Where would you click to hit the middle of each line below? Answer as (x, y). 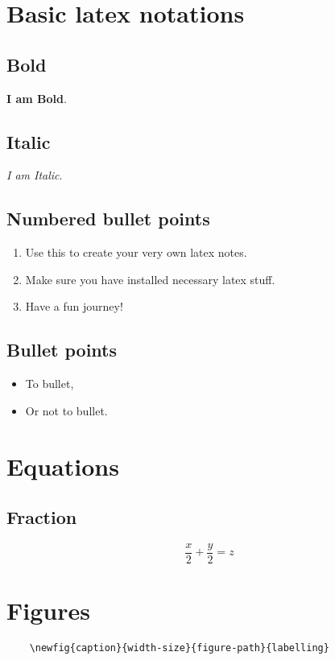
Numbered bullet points (108, 219)
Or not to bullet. (66, 410)
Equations (63, 466)
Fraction (42, 517)
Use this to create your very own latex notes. (136, 252)
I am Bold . (37, 98)
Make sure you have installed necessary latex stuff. (150, 279)
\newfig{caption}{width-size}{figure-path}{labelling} (179, 648)
